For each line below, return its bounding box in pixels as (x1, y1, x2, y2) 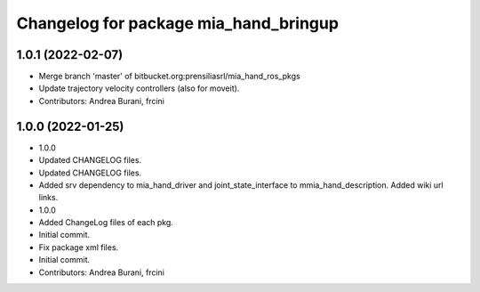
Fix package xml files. (38, 241, 119, 253)
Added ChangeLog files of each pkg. (38, 217, 173, 228)
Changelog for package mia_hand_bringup (16, 13, 340, 33)
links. (38, 192, 59, 203)
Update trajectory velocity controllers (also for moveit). (38, 83, 240, 93)
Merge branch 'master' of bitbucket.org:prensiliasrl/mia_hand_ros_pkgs (38, 71, 301, 82)
